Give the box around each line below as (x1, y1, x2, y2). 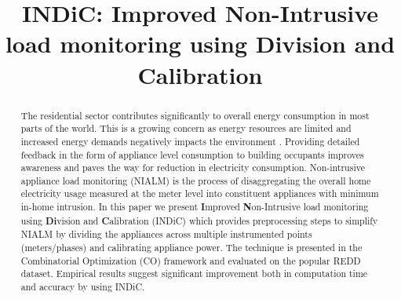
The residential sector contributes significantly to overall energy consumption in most (20, 108, 370, 122)
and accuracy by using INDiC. (20, 280, 145, 294)
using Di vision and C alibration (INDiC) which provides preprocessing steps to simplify (20, 213, 378, 228)
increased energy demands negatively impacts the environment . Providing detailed (20, 134, 360, 148)
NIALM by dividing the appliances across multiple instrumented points (20, 228, 312, 241)
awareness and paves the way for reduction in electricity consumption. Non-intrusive (20, 161, 365, 174)
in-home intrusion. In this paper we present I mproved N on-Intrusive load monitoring (20, 200, 369, 214)
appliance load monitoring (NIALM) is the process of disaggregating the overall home (20, 173, 371, 187)
